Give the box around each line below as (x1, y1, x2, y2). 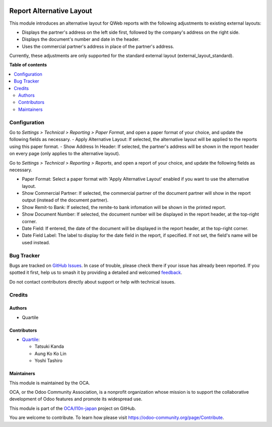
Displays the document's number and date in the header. (22, 36, 140, 42)
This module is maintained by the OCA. (9, 380, 90, 386)
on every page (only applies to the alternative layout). (9, 151, 120, 157)
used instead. (22, 239, 50, 245)
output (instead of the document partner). (22, 197, 109, 203)
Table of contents (9, 62, 47, 68)
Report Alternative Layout (9, 7, 93, 15)
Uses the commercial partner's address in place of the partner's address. (22, 43, 174, 49)
